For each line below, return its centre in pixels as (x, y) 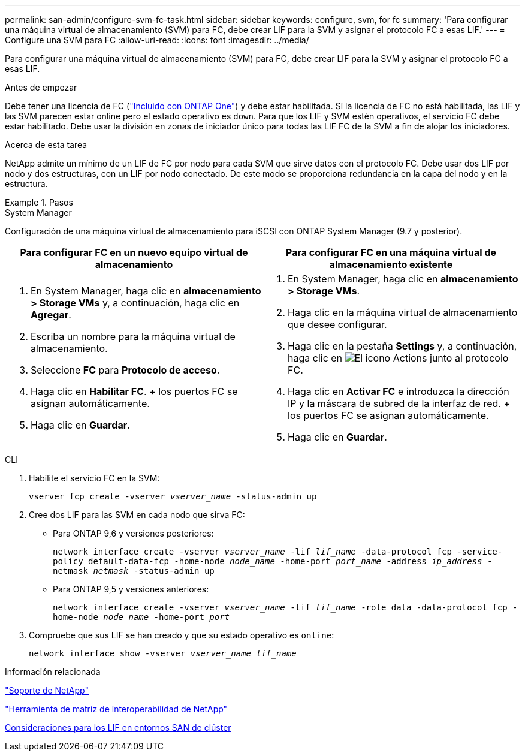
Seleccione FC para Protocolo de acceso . (125, 370)
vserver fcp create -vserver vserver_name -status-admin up (173, 496)
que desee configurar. (337, 324)
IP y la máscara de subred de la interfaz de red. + (399, 403)
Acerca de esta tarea (46, 145)
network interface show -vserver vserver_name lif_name (163, 653)
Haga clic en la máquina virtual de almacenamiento (403, 312)
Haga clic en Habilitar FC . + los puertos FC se (134, 391)
